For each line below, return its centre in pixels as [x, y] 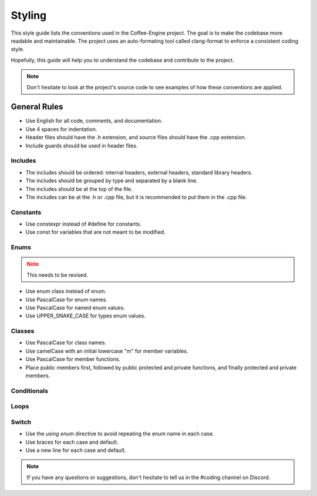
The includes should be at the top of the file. [79, 189]
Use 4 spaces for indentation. [61, 129]
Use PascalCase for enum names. [67, 299]
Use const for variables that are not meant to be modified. [95, 232]
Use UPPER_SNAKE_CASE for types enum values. [86, 316]
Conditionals [29, 391]
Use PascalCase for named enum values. [75, 307]
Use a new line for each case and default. [76, 450]
